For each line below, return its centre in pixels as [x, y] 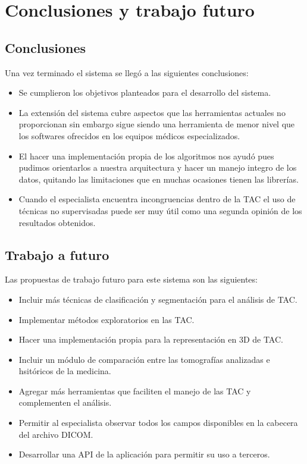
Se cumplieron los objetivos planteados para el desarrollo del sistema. [145, 93]
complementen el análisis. [65, 402]
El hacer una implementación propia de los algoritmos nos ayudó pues [146, 156]
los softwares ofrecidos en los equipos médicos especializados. [129, 135]
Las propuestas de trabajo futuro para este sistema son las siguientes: [131, 279]
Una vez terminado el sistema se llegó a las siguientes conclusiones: [127, 72]
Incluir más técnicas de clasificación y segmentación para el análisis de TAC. [158, 299]
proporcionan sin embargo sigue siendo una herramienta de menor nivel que [157, 124]
